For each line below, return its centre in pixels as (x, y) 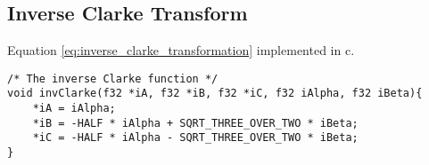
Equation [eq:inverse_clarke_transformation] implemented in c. (181, 50)
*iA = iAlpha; (74, 109)
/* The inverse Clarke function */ (113, 79)
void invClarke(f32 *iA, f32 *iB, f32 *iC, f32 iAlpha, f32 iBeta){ (215, 94)
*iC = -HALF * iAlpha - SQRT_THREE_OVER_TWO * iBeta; (195, 138)
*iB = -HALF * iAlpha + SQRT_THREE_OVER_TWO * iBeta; (195, 123)
